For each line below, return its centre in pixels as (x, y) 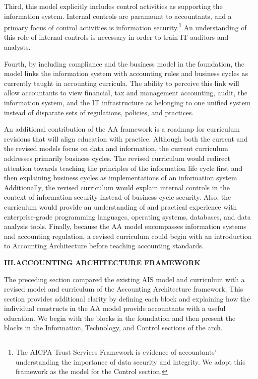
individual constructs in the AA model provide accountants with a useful (115, 308)
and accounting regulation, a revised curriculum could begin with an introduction (128, 236)
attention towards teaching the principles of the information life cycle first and (123, 168)
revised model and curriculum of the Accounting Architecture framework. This (124, 289)
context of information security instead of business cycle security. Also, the (118, 197)
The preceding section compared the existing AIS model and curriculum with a (124, 279)
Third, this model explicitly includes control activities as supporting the (113, 6)
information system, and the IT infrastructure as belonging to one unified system (127, 102)
